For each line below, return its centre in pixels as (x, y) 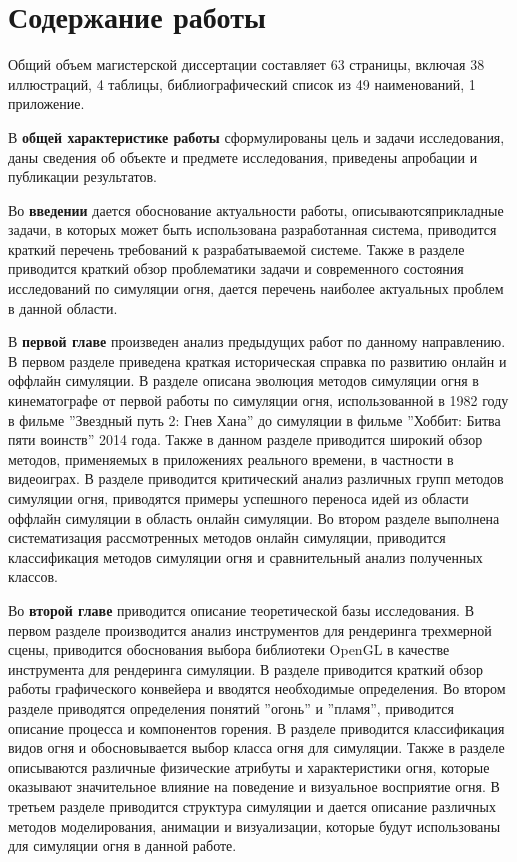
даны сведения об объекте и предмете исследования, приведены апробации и (243, 156)
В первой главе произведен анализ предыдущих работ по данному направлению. (257, 341)
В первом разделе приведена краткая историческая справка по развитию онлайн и (257, 360)
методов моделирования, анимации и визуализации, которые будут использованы (254, 825)
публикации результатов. (82, 176)
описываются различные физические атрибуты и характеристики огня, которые (249, 766)
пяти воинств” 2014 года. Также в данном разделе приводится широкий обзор (245, 439)
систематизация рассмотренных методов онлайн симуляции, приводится (227, 537)
